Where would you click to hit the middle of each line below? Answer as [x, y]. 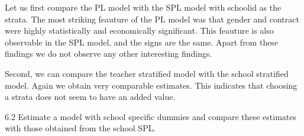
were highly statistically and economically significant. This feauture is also [139, 30]
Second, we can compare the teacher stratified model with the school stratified [147, 73]
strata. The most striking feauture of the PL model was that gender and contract [152, 19]
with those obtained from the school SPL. [80, 128]
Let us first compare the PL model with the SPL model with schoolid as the [143, 7]
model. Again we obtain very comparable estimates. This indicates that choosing [151, 85]
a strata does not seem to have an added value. [90, 97]
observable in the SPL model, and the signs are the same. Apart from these [142, 42]
